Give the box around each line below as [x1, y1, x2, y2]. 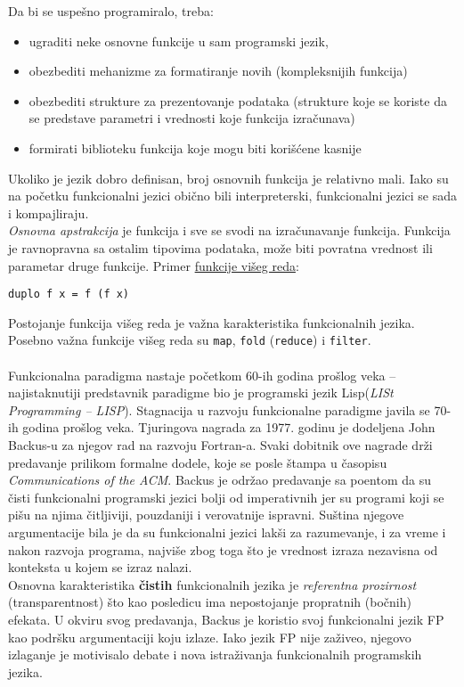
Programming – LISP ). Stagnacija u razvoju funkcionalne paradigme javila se [8, 400, 430, 419]
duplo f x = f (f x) [8, 288, 130, 301]
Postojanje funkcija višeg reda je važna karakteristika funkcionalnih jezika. [8, 313, 415, 331]
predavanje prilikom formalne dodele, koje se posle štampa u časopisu [8, 453, 387, 471]
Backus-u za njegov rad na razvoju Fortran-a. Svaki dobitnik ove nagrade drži [8, 436, 433, 454]
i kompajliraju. [8, 203, 89, 222]
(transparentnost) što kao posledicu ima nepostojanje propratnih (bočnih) [8, 593, 411, 611]
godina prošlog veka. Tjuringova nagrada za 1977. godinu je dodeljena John [22, 418, 436, 437]
